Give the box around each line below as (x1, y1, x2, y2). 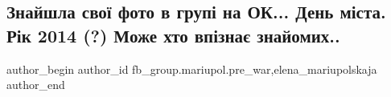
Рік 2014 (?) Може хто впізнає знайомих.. (6, 22, 340, 47)
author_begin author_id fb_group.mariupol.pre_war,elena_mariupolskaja (6, 60, 377, 77)
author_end (6, 76, 65, 93)
